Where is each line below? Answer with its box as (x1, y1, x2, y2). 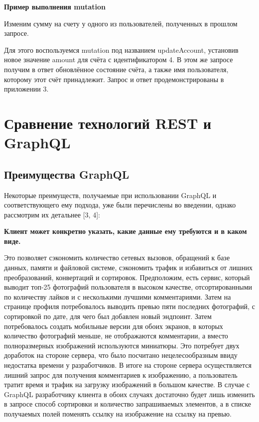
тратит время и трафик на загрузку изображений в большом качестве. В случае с (4, 379, 250, 390)
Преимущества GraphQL (4, 166, 129, 182)
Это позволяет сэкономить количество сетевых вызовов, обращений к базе (4, 252, 230, 263)
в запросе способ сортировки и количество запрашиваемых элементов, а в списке (4, 399, 252, 409)
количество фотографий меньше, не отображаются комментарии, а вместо (4, 330, 228, 341)
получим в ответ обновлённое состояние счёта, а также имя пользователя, (4, 64, 229, 74)
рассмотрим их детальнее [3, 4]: (4, 209, 100, 219)
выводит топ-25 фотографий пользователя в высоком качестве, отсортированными (4, 282, 253, 292)
